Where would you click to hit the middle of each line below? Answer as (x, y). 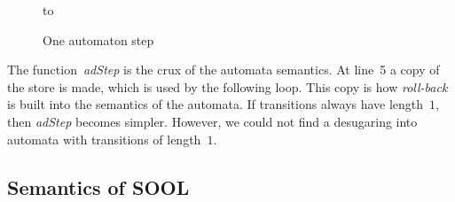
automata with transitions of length (104, 139)
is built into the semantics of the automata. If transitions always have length (216, 104)
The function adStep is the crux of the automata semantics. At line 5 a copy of (224, 70)
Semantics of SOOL (98, 186)
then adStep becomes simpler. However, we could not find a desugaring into (212, 121)
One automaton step (98, 39)
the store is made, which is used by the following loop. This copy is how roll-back (227, 86)
